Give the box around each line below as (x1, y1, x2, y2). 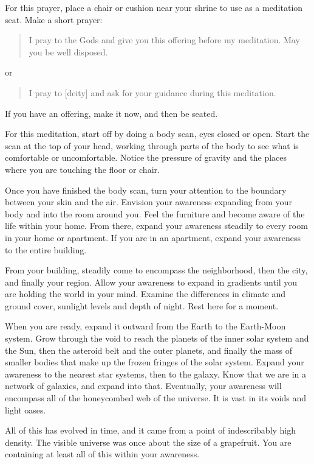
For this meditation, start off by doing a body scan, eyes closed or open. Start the (5, 127, 310, 140)
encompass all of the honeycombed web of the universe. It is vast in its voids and (5, 392, 306, 404)
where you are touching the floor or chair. (5, 163, 160, 175)
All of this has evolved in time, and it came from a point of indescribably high (5, 424, 296, 437)
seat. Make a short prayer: (5, 13, 103, 26)
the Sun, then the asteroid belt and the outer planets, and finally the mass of (5, 343, 292, 356)
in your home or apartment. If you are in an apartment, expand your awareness (5, 231, 301, 244)
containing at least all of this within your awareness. (5, 448, 200, 460)
